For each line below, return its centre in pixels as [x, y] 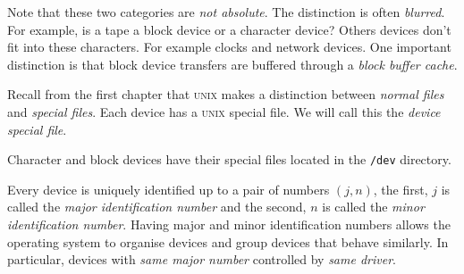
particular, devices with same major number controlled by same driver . [202, 259]
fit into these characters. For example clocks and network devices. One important [229, 47]
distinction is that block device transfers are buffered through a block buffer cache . [232, 64]
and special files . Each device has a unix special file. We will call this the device [224, 111]
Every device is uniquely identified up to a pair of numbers [169, 189]
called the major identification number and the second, [157, 207]
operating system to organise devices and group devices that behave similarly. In [228, 241]
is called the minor [373, 207]
